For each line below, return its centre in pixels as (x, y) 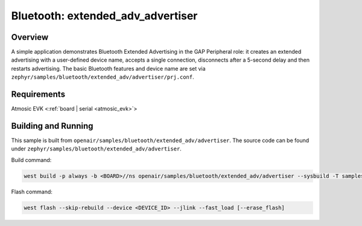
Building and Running (52, 126)
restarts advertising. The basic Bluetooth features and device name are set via (108, 68)
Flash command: (32, 192)
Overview (30, 37)
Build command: (31, 160)
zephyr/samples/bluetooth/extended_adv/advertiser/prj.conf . (103, 77)
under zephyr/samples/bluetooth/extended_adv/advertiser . (97, 149)
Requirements (38, 95)
